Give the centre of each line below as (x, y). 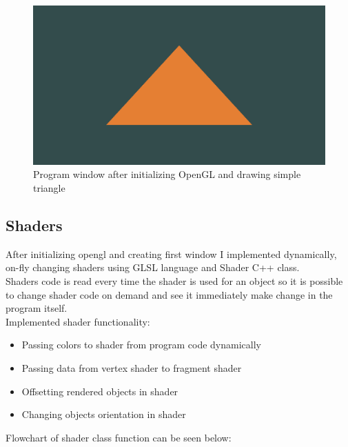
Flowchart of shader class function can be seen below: (119, 437)
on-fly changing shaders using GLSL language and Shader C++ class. (153, 267)
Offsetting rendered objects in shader (100, 391)
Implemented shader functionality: (78, 321)
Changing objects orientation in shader (104, 414)
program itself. (37, 308)
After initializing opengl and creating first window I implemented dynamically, (171, 254)
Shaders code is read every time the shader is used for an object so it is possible (174, 281)
